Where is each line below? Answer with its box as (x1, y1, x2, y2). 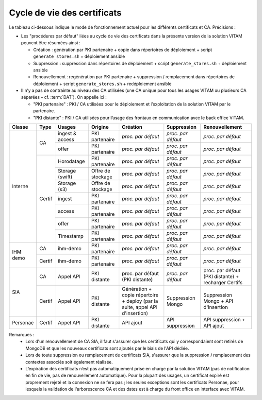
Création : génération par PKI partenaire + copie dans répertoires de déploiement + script (33, 47, 212, 52)
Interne (12, 183, 29, 190)
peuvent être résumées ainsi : (21, 40, 81, 46)
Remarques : (9, 332, 34, 338)
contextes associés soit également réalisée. (25, 359, 113, 365)
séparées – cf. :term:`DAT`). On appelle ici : (21, 94, 107, 100)
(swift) (57, 174, 73, 180)
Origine (91, 124, 109, 131)
